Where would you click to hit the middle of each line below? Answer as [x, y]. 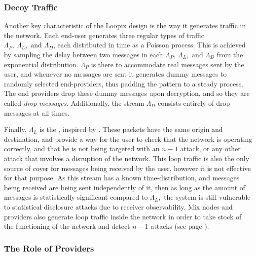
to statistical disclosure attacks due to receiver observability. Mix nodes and [118, 206]
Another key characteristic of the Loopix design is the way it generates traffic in [125, 25]
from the [230, 54]
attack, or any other [210, 149]
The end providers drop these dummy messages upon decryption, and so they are [127, 93]
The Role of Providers [49, 248]
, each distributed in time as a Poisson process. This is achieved [149, 45]
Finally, [15, 129]
